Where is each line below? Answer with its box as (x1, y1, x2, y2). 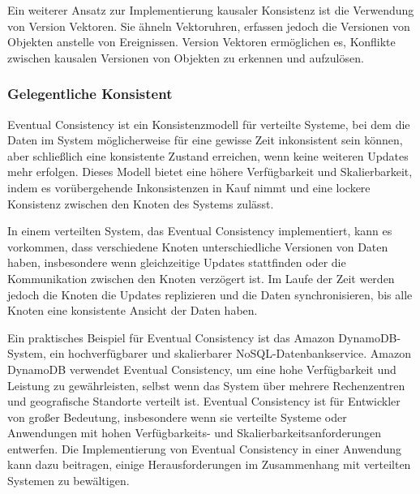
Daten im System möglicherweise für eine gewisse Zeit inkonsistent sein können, (7, 131, 403, 148)
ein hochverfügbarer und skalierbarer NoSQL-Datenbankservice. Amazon (49, 345, 411, 362)
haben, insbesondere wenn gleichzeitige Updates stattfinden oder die (7, 254, 346, 271)
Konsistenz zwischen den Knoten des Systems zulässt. (7, 195, 274, 212)
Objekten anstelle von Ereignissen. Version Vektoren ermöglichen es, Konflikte (7, 33, 396, 50)
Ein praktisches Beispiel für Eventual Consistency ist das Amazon (7, 329, 335, 346)
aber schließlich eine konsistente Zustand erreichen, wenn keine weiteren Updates (7, 147, 409, 164)
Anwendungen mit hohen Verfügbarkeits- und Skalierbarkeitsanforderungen (7, 424, 381, 441)
